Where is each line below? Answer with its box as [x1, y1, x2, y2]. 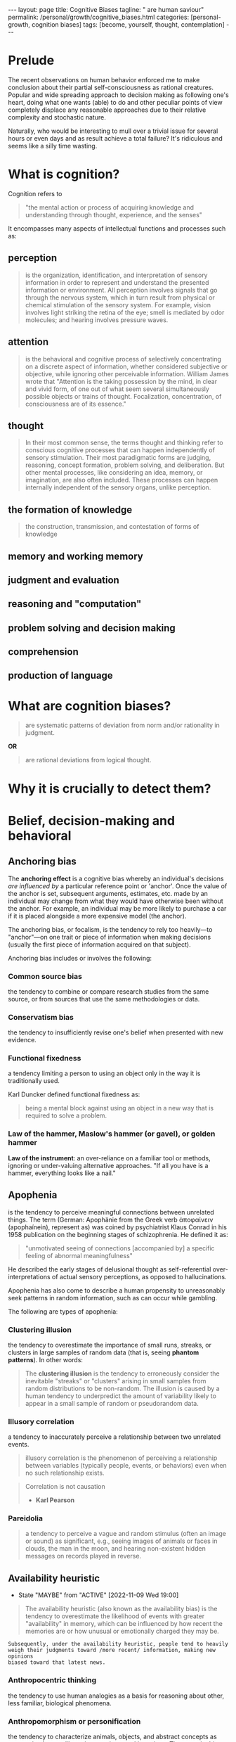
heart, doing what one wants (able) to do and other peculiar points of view [8, 98, 223, 106]
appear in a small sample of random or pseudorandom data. [25, 1399, 199, 1407]
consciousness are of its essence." [25, 399, 127, 408]
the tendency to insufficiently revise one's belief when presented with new [8, 1028, 224, 1037]
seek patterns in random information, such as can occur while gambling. [8, 1293, 218, 1302]
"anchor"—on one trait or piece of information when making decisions [8, 933, 211, 941]
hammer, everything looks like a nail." [8, 1169, 117, 1177]
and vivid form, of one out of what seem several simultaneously [25, 385, 210, 393]
